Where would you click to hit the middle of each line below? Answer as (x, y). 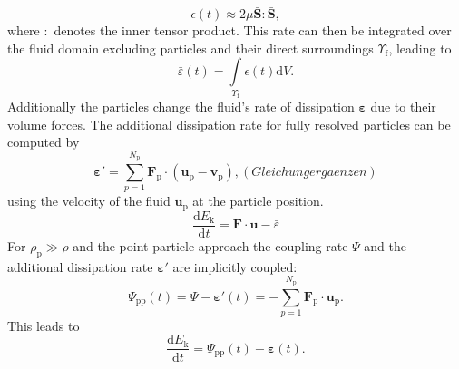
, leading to (420, 48)
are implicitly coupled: (235, 266)
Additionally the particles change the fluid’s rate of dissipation (181, 107)
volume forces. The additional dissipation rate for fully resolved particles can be (229, 124)
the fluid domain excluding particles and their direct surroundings (190, 48)
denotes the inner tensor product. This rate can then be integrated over (253, 30)
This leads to (44, 325)
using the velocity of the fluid (89, 201)
